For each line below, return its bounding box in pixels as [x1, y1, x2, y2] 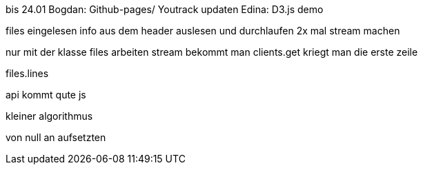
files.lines [6, 67, 49, 79]
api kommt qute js [6, 89, 86, 100]
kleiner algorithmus [6, 110, 93, 122]
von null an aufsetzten [6, 131, 106, 143]
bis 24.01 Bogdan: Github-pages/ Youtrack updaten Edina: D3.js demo [6, 3, 324, 15]
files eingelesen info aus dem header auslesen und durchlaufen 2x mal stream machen [6, 25, 400, 36]
